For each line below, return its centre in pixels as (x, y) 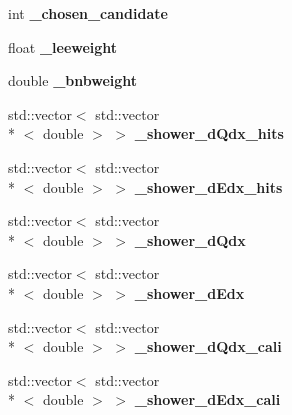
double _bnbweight (73, 80)
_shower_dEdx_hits (208, 186)
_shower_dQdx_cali (208, 346)
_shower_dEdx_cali (207, 399)
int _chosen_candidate (88, 13)
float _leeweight (63, 46)
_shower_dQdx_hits (209, 133)
